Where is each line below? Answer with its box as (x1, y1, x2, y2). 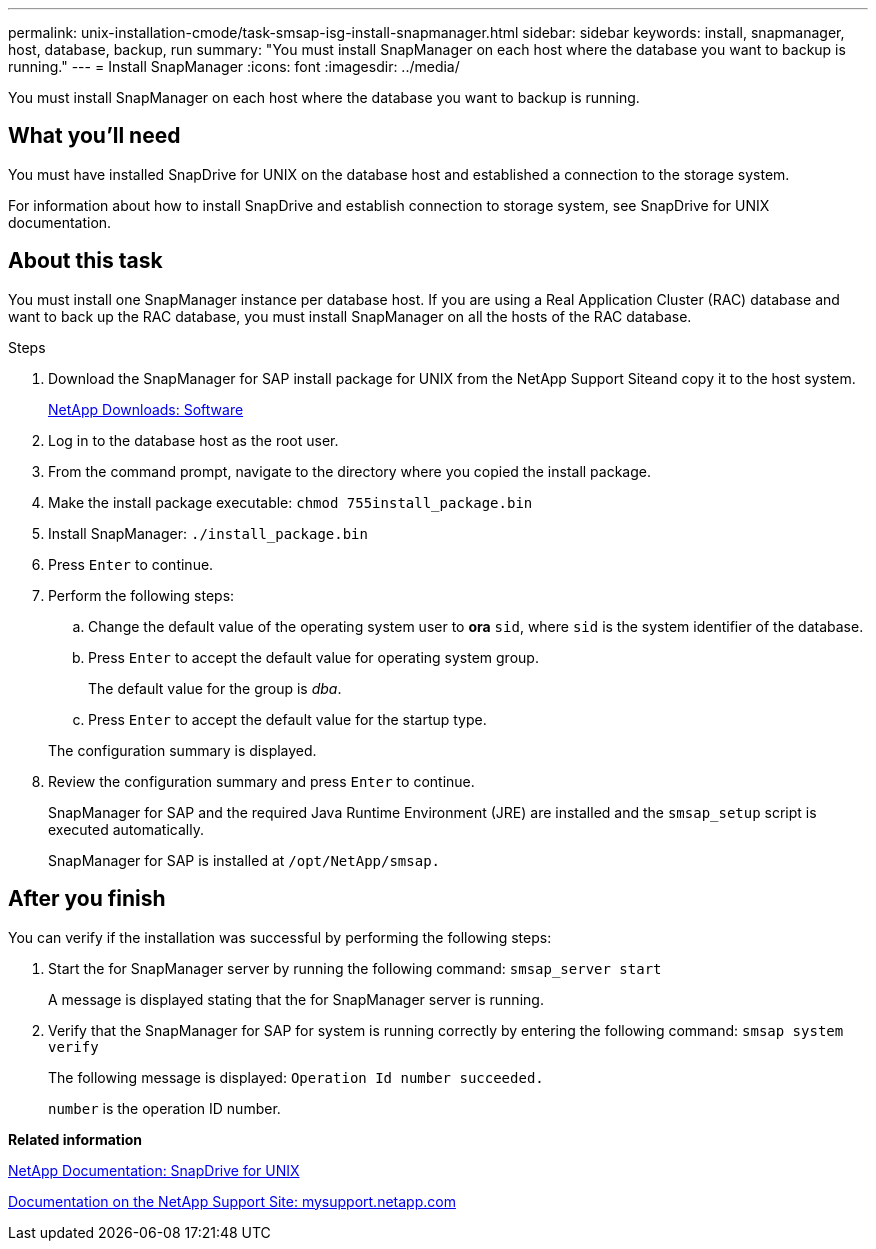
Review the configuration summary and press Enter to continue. (48, 772, 475, 790)
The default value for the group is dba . (88, 679, 342, 697)
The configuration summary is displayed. (48, 741, 317, 759)
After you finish (8, 886, 166, 912)
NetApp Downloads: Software (48, 400, 244, 418)
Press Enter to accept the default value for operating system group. (88, 648, 539, 666)
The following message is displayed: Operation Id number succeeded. (48, 1068, 544, 1086)
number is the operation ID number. (48, 1099, 281, 1117)
